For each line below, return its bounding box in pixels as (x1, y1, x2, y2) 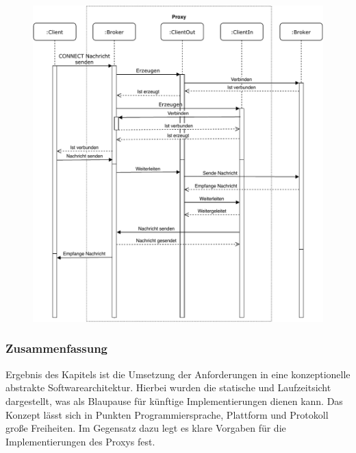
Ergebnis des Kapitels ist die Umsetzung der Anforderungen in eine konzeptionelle (5, 367, 351, 381)
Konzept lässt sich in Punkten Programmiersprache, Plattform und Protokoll (5, 407, 329, 421)
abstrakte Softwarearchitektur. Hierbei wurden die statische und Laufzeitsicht (5, 380, 331, 395)
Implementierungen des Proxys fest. (5, 434, 155, 448)
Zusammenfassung (5, 340, 108, 357)
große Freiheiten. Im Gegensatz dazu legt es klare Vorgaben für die (5, 421, 286, 435)
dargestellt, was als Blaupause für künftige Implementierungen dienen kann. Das (5, 393, 343, 408)
